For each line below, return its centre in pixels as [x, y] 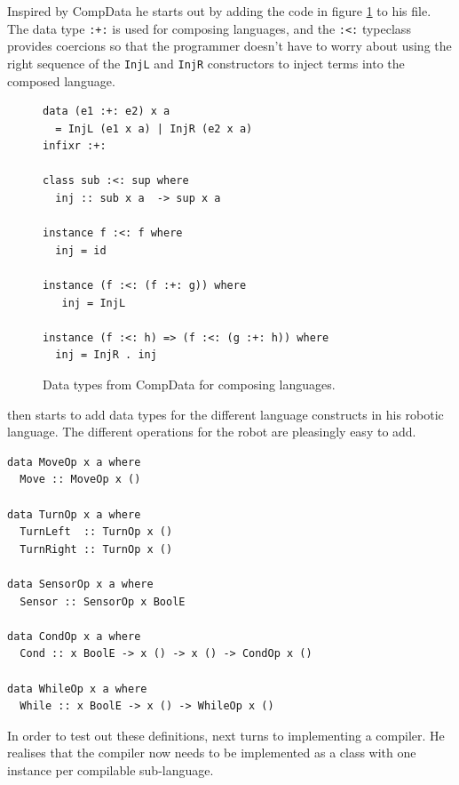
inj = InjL [94, 303]
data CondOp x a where [74, 636]
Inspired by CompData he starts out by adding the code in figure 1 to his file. [219, 11]
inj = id [81, 250]
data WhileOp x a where [77, 689]
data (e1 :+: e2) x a [107, 112]
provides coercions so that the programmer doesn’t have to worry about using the [229, 46]
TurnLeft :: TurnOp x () [96, 532]
